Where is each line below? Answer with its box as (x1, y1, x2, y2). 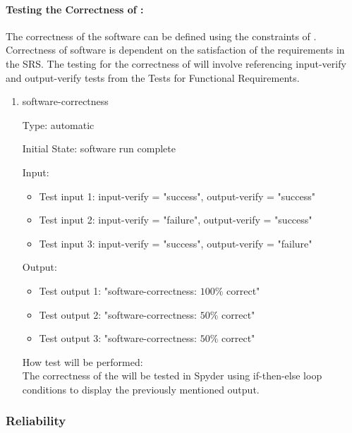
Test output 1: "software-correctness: (39, 283, 198, 298)
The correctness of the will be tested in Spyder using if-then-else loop (22, 368, 322, 383)
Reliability (6, 412, 66, 429)
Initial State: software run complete (22, 141, 176, 156)
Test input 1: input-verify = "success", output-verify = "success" (39, 188, 315, 203)
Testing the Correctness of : (6, 1, 144, 16)
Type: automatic (22, 117, 95, 132)
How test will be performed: (22, 354, 143, 369)
